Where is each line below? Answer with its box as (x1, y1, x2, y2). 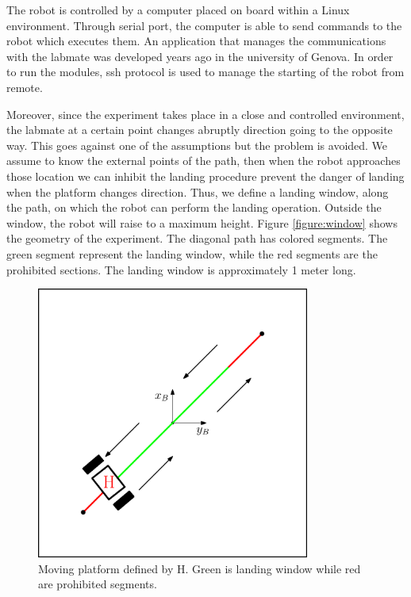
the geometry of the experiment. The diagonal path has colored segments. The (6, 230, 388, 247)
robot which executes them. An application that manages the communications (6, 33, 386, 49)
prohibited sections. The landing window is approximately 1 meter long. (6, 261, 356, 277)
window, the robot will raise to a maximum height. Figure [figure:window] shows (6, 214, 398, 231)
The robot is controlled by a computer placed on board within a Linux (6, 2, 350, 17)
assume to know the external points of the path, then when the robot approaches (6, 152, 401, 169)
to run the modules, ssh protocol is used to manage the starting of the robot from (6, 63, 405, 80)
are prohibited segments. (38, 576, 157, 592)
